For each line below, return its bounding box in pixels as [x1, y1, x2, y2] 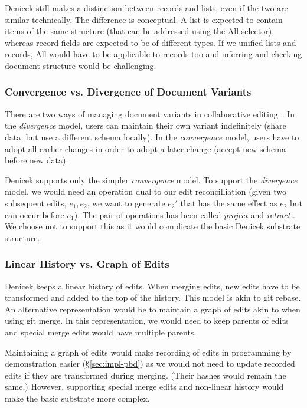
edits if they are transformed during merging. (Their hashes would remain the [5, 368, 286, 381]
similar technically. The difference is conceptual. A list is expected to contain [5, 13, 283, 25]
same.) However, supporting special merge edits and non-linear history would [5, 380, 284, 393]
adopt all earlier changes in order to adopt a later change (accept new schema [5, 142, 286, 154]
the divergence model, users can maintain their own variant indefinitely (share [5, 119, 286, 131]
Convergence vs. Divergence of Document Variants [5, 84, 252, 99]
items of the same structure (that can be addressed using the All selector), [5, 25, 275, 37]
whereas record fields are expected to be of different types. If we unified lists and [5, 36, 296, 48]
